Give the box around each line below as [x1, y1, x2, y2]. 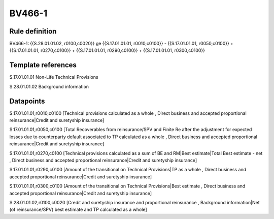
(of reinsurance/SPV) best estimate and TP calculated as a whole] [9, 206, 147, 213]
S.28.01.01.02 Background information [9, 83, 89, 89]
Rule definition [9, 27, 57, 36]
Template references [9, 61, 77, 70]
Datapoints [9, 97, 45, 105]
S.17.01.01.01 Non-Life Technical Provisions [9, 74, 98, 80]
